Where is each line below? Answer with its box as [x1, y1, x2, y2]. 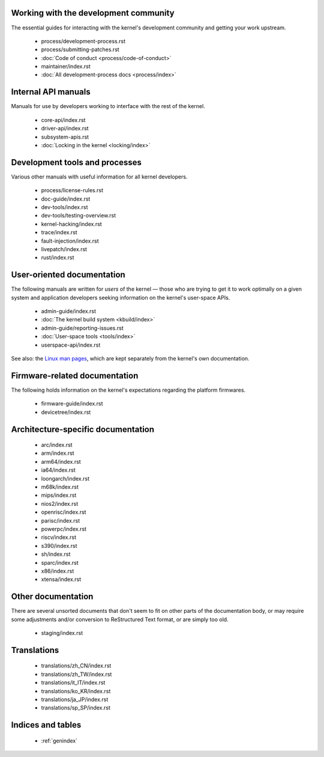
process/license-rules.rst [41, 187, 103, 194]
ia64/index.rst [41, 466, 76, 474]
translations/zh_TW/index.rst [41, 670, 112, 678]
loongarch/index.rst [41, 475, 90, 482]
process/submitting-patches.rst [41, 46, 119, 53]
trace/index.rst [41, 229, 77, 236]
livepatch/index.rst [41, 245, 87, 252]
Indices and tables [11, 720, 82, 730]
